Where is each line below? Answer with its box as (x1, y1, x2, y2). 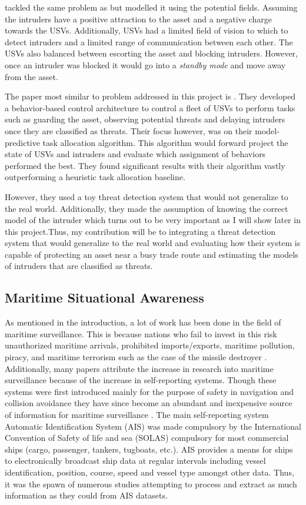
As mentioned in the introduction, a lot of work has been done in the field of (5, 316, 281, 328)
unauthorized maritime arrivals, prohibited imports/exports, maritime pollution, (5, 339, 295, 351)
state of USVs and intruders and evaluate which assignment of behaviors (5, 148, 266, 160)
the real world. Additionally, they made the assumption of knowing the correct (5, 202, 288, 214)
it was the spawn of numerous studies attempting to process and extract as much (5, 477, 297, 490)
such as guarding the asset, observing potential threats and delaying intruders (5, 113, 285, 125)
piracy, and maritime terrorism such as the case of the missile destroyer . (5, 351, 267, 363)
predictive (5, 136, 40, 148)
